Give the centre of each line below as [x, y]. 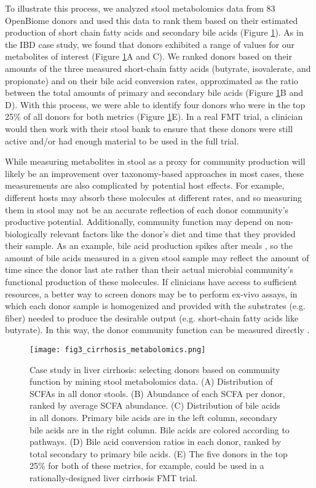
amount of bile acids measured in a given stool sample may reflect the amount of [157, 257]
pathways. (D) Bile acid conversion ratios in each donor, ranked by [156, 442]
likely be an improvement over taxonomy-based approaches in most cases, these [155, 173]
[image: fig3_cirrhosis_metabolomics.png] [118, 350]
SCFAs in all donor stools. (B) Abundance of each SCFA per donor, [157, 393]
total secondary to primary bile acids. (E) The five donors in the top [159, 453]
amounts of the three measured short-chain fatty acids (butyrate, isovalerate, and [158, 68]
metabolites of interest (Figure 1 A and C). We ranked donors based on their [148, 56]
